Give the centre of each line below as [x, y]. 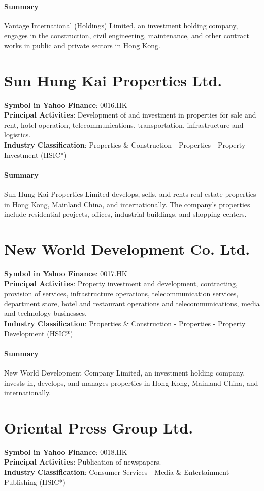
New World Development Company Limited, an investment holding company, [125, 372]
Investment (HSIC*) [36, 154]
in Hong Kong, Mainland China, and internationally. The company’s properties [127, 204]
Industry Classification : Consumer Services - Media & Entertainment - [119, 472]
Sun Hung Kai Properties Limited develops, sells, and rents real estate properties [130, 194]
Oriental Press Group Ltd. [99, 427]
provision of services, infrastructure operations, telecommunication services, [121, 293]
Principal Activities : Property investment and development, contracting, [121, 283]
